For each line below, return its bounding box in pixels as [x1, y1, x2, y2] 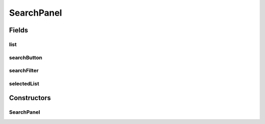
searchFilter [9, 67, 39, 74]
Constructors [9, 94, 51, 102]
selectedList [9, 80, 39, 87]
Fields [9, 26, 28, 34]
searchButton [9, 54, 43, 61]
